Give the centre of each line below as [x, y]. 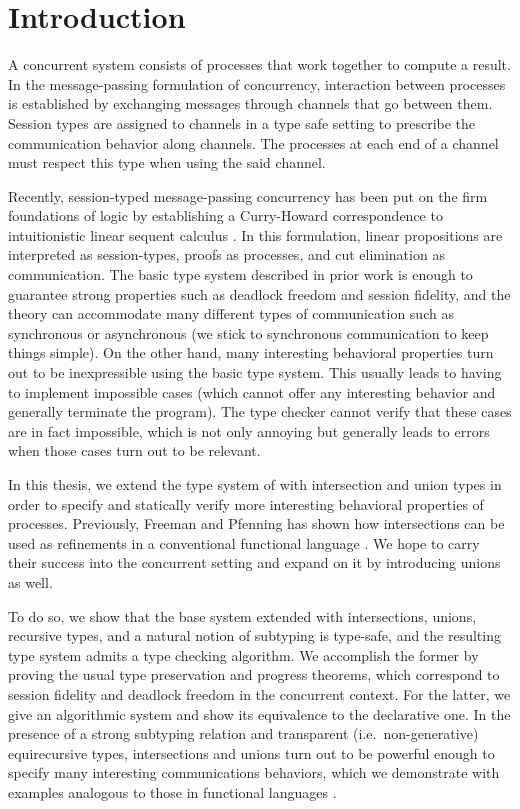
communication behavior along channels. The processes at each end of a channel [253, 142]
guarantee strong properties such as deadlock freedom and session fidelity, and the [259, 293]
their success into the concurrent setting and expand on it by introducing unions [254, 562]
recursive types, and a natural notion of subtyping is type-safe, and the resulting [254, 635]
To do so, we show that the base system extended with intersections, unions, [242, 615]
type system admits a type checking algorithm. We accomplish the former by [243, 654]
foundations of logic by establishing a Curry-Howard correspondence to [225, 215]
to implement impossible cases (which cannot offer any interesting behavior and [252, 391]
